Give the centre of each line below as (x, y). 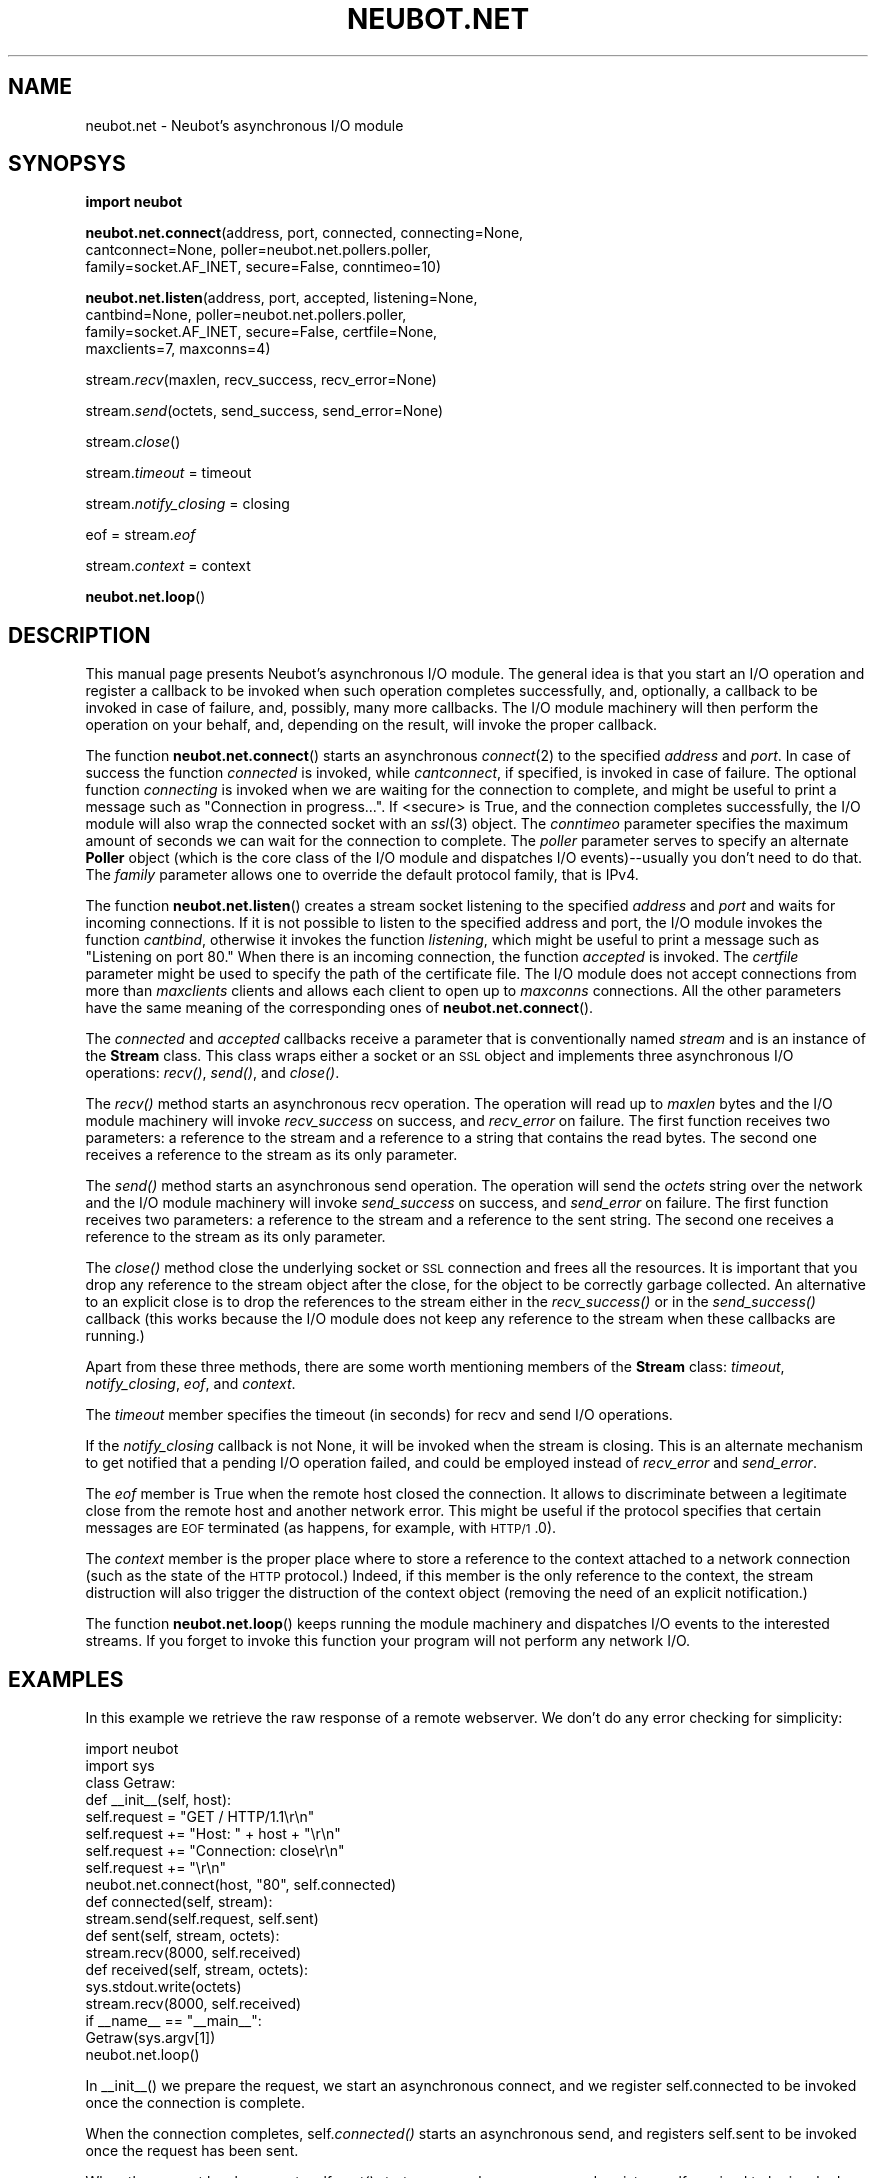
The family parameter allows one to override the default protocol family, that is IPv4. (362, 875)
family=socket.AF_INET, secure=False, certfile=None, (261, 332)
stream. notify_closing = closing (187, 504)
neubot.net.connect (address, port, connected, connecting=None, (304, 233)
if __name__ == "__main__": (173, 2021)
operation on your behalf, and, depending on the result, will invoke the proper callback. (371, 725)
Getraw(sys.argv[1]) (150, 2038)
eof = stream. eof (140, 535)
